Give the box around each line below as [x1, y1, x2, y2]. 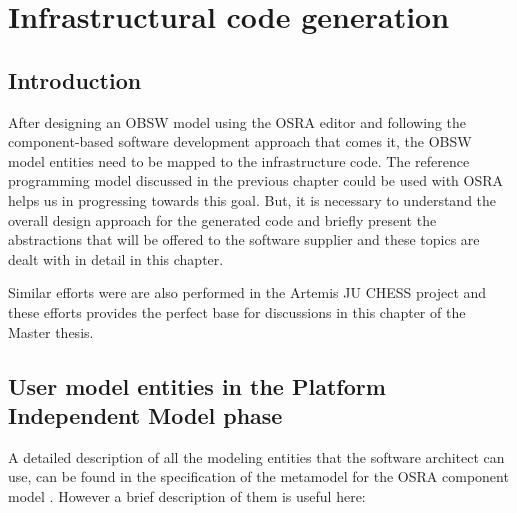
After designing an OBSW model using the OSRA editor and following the [8, 111, 466, 132]
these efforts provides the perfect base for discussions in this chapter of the [8, 301, 466, 322]
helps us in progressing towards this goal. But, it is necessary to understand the [8, 189, 497, 210]
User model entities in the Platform [8, 370, 386, 401]
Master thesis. [8, 321, 94, 342]
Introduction [8, 64, 142, 95]
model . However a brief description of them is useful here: [8, 485, 366, 506]
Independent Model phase [8, 399, 283, 430]
